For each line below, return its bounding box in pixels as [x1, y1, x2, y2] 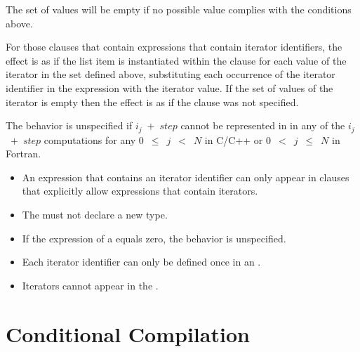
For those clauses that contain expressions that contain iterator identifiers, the [6, 39, 342, 54]
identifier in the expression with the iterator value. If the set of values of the [6, 80, 333, 95]
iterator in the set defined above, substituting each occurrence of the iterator [6, 67, 335, 82]
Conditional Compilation [6, 319, 250, 348]
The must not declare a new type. [22, 207, 168, 221]
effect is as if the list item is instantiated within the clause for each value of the [6, 53, 347, 67]
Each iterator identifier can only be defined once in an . [22, 254, 261, 269]
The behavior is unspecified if [6, 118, 133, 133]
